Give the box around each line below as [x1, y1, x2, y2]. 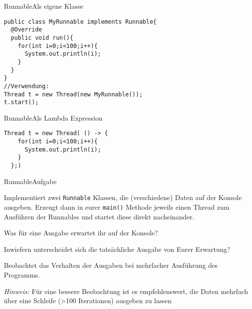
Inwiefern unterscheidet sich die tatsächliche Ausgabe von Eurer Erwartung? [4, 244, 231, 254]
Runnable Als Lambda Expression [4, 112, 103, 123]
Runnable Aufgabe [4, 176, 57, 186]
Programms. [4, 269, 40, 279]
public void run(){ [11, 34, 74, 41]
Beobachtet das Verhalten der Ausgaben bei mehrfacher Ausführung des [4, 260, 218, 270]
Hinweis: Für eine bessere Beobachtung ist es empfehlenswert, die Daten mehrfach [4, 286, 248, 296]
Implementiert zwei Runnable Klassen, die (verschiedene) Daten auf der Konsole [4, 192, 242, 202]
